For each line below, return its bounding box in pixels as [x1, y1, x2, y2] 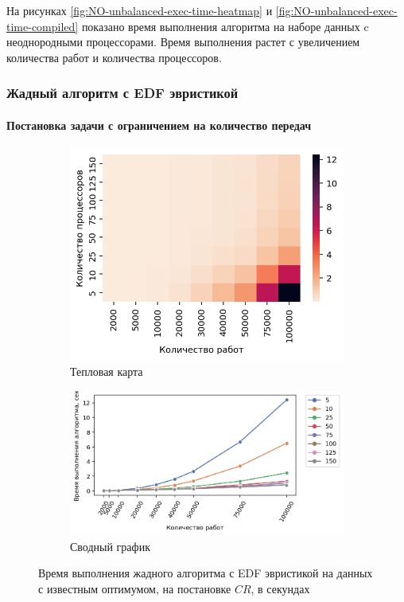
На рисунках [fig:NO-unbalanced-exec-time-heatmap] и [6, 2, 273, 18]
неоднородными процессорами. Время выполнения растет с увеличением [6, 33, 360, 50]
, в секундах [251, 580, 310, 596]
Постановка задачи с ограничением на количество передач [6, 116, 312, 133]
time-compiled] [6, 18, 79, 34]
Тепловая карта [70, 363, 143, 380]
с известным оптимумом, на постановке [38, 580, 231, 596]
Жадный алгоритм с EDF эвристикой [6, 83, 239, 103]
